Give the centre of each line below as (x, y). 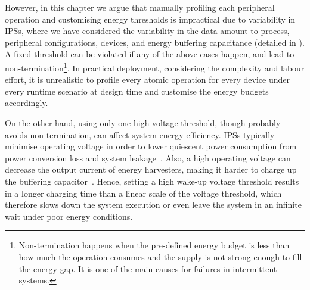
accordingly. (27, 103)
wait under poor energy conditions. (69, 216)
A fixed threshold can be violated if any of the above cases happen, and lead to (150, 54)
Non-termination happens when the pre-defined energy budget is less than (154, 245)
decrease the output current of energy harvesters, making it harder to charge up (151, 169)
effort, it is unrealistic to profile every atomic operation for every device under (148, 79)
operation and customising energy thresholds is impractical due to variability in (150, 19)
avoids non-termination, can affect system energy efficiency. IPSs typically (140, 134)
